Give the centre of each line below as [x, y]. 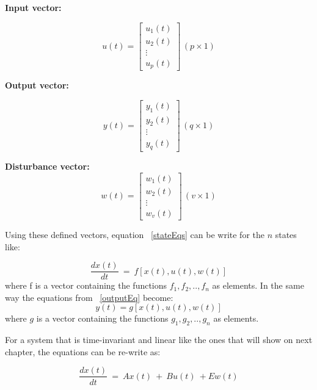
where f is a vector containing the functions [86, 285]
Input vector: [33, 7]
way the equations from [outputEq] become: [89, 297]
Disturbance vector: [47, 166]
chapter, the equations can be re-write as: [83, 351]
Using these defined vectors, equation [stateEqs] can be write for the [135, 235]
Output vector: [37, 85]
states [286, 235]
